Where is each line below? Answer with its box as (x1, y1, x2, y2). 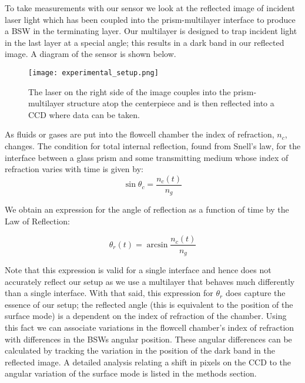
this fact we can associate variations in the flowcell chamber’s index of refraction (5, 321, 294, 333)
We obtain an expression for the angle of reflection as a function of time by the (5, 203, 289, 216)
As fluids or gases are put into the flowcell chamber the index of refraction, (5, 128, 274, 140)
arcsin (146, 240, 168, 249)
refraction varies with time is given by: (5, 163, 143, 175)
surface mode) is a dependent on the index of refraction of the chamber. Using (5, 310, 287, 322)
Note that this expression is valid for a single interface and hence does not (5, 264, 272, 276)
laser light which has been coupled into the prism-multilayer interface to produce (5, 13, 296, 25)
